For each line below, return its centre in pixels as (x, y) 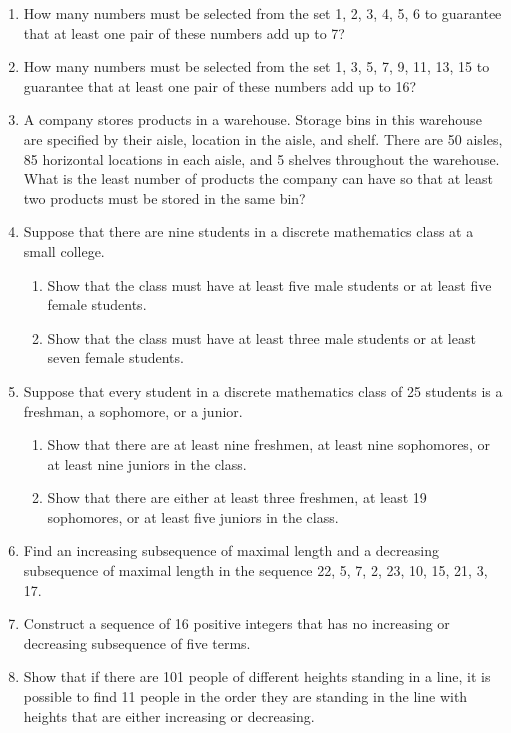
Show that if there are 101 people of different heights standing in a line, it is (257, 676)
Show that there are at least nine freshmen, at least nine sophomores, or (268, 444)
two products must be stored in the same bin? (164, 197)
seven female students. (115, 357)
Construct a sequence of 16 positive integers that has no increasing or (236, 623)
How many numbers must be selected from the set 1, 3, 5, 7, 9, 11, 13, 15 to (256, 66)
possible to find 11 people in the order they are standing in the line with (245, 696)
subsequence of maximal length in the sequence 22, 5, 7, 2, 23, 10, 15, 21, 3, (255, 570)
